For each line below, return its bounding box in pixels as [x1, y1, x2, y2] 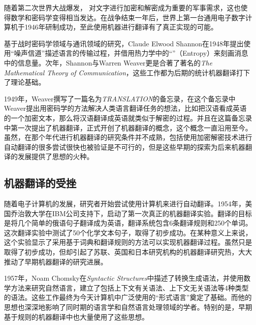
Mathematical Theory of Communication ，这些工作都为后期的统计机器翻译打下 [4, 67, 250, 77]
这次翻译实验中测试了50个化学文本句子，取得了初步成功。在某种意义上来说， [4, 227, 252, 237]
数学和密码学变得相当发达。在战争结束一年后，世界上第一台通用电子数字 [10, 12, 245, 22]
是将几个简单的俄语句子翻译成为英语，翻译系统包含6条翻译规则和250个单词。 [4, 218, 252, 228]
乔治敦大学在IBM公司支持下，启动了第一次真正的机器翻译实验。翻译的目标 [10, 208, 252, 218]
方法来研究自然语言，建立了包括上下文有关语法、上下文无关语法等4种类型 [10, 282, 249, 292]
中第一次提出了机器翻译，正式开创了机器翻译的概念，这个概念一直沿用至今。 [4, 122, 252, 132]
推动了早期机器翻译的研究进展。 [4, 256, 107, 266]
